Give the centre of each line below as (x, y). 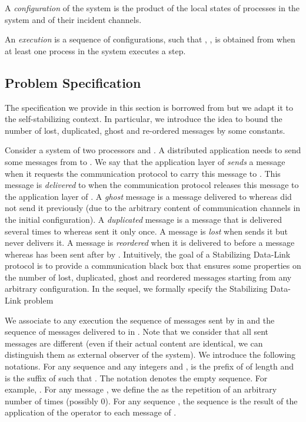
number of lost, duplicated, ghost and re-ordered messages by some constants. (145, 130)
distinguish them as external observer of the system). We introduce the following (150, 355)
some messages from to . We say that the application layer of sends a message (145, 161)
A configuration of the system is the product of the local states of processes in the (152, 8)
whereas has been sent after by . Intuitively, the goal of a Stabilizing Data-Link (148, 254)
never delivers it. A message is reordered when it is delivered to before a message (150, 243)
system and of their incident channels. (73, 19)
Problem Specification (73, 82)
